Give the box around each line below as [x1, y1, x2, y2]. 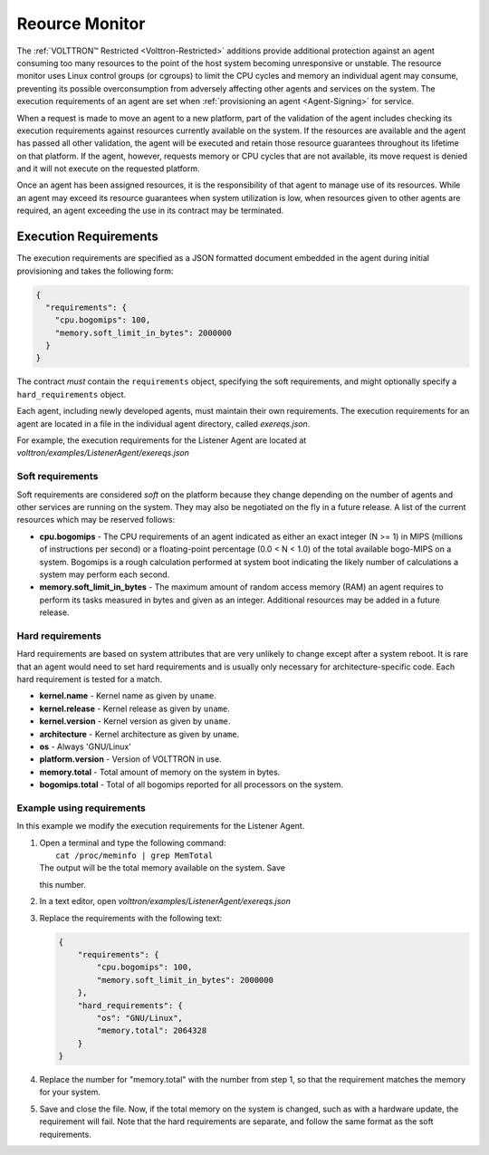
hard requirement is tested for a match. [16, 673, 163, 684]
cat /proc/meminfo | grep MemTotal [55, 851, 214, 861]
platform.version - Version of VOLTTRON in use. [39, 754, 222, 765]
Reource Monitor [16, 14, 146, 34]
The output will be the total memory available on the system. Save [39, 862, 285, 873]
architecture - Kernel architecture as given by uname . [39, 728, 240, 739]
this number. [39, 879, 86, 890]
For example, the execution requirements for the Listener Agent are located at [16, 435, 307, 446]
